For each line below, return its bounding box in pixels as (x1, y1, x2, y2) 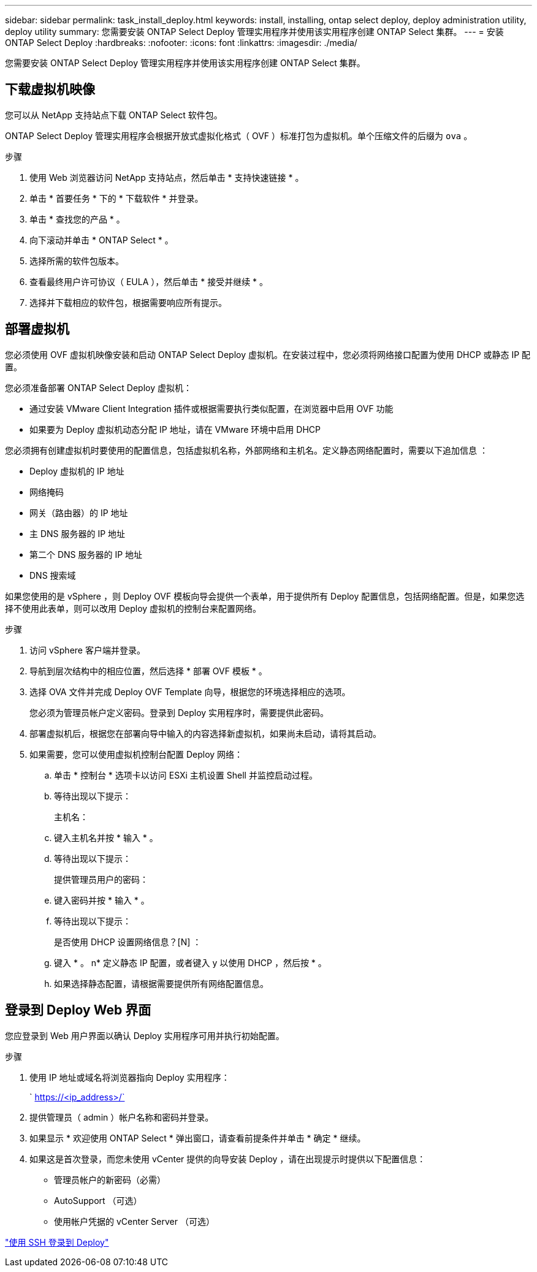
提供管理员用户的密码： (54, 874, 148, 885)
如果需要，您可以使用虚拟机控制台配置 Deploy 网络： (29, 748, 243, 760)
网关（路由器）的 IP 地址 (29, 507, 128, 518)
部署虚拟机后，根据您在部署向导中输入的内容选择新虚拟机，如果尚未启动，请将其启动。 (29, 728, 381, 739)
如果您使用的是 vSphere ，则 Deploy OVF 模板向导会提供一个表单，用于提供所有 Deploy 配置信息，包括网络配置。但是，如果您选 (5, 590, 525, 601)
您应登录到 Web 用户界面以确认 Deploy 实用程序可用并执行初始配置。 (5, 1030, 284, 1041)
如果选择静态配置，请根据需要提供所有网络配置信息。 (54, 978, 268, 989)
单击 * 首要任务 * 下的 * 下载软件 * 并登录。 (29, 192, 204, 204)
